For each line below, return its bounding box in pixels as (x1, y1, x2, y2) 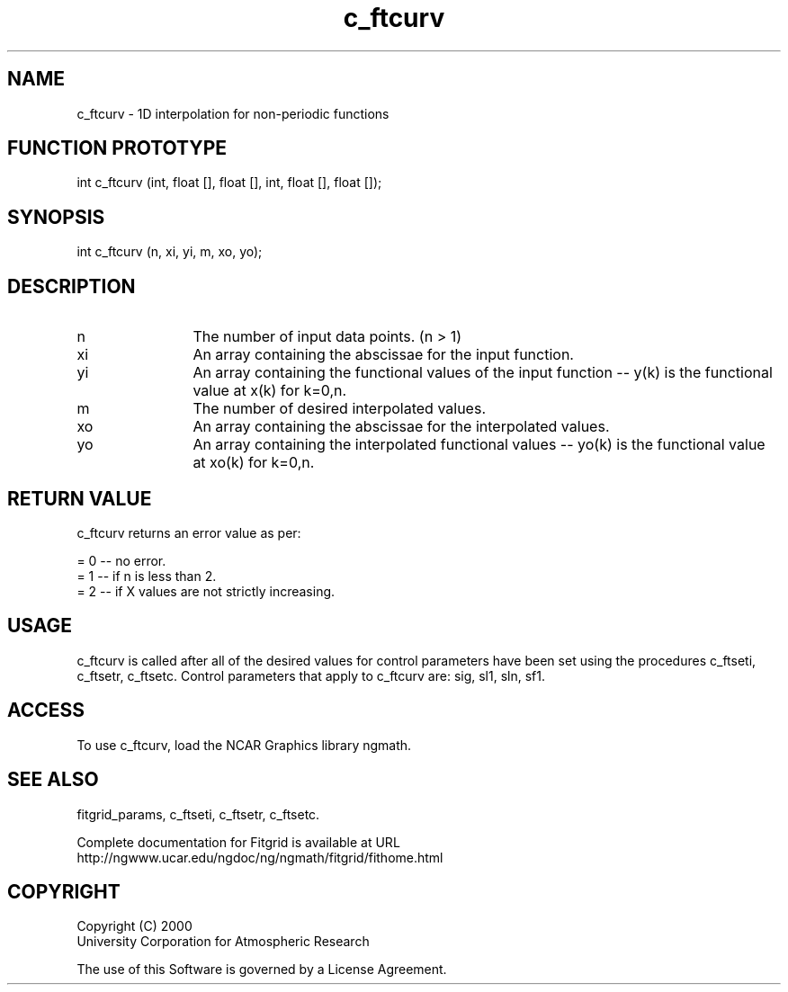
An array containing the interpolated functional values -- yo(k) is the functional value (193, 435, 766, 454)
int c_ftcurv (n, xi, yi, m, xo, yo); (76, 244, 263, 260)
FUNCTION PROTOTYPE (7, 137, 228, 160)
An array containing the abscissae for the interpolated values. (193, 417, 610, 436)
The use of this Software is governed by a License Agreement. (76, 961, 447, 978)
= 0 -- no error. (76, 552, 166, 568)
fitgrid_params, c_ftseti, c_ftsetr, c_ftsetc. (76, 806, 320, 822)
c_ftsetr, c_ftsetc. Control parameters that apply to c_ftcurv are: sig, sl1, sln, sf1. (76, 667, 545, 684)
